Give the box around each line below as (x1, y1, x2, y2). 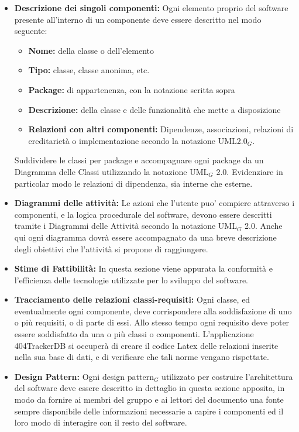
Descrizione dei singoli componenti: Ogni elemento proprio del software (14, 2, 288, 13)
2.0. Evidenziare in (216, 165, 283, 177)
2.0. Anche (245, 220, 283, 232)
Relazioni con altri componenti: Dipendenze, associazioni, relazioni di (28, 123, 294, 135)
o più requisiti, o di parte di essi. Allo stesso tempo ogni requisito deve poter (14, 316, 290, 328)
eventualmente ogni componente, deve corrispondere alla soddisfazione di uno (14, 304, 292, 317)
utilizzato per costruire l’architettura (161, 370, 293, 382)
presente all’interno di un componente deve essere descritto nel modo (14, 13, 262, 25)
